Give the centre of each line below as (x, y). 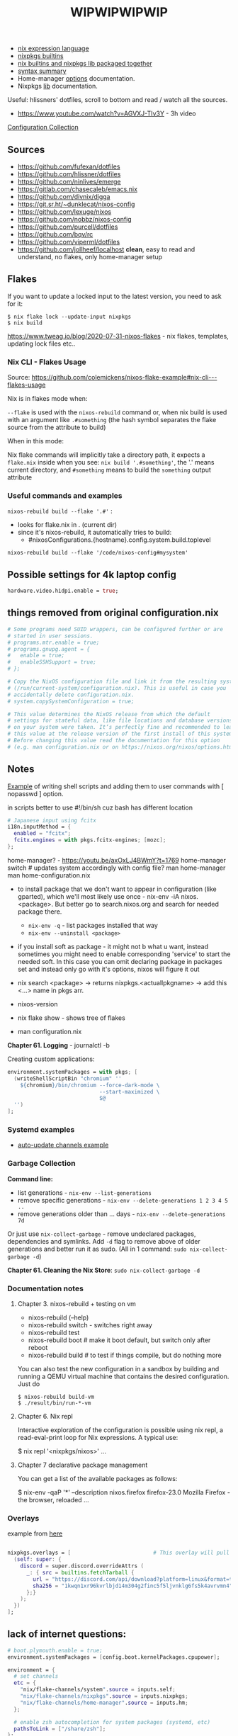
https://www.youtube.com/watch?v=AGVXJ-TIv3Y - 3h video (107, 113)
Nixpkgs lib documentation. (57, 86)
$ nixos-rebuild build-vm (56, 1397)
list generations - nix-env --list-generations (85, 1192)
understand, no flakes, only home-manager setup (90, 257)
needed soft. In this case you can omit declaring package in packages (120, 961)
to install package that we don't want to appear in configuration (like (117, 889)
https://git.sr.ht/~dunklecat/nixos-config (76, 204)
